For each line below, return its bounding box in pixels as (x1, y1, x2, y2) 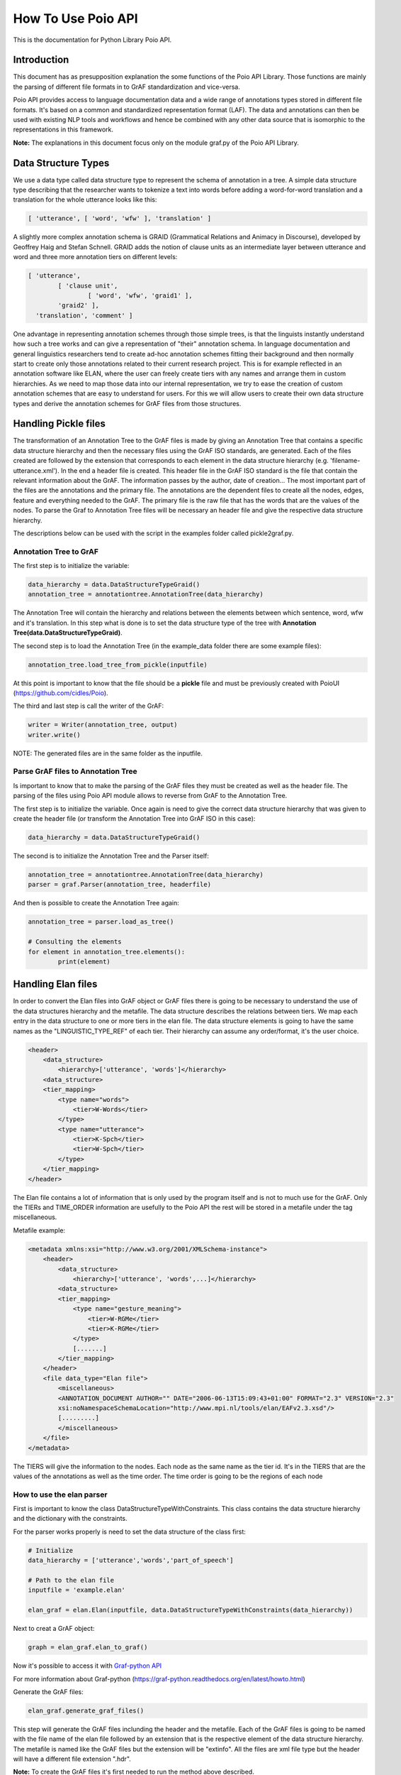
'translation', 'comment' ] (35, 311, 133, 319)
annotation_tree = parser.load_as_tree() (28, 918, 174, 926)
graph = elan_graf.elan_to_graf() (28, 1644, 148, 1651)
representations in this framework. (13, 125, 113, 134)
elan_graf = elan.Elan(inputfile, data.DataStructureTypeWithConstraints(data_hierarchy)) (28, 1606, 354, 1615)
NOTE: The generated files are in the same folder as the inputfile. (13, 749, 203, 758)
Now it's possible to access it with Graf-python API (13, 1661, 162, 1670)
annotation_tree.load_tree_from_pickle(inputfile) (28, 660, 208, 669)
